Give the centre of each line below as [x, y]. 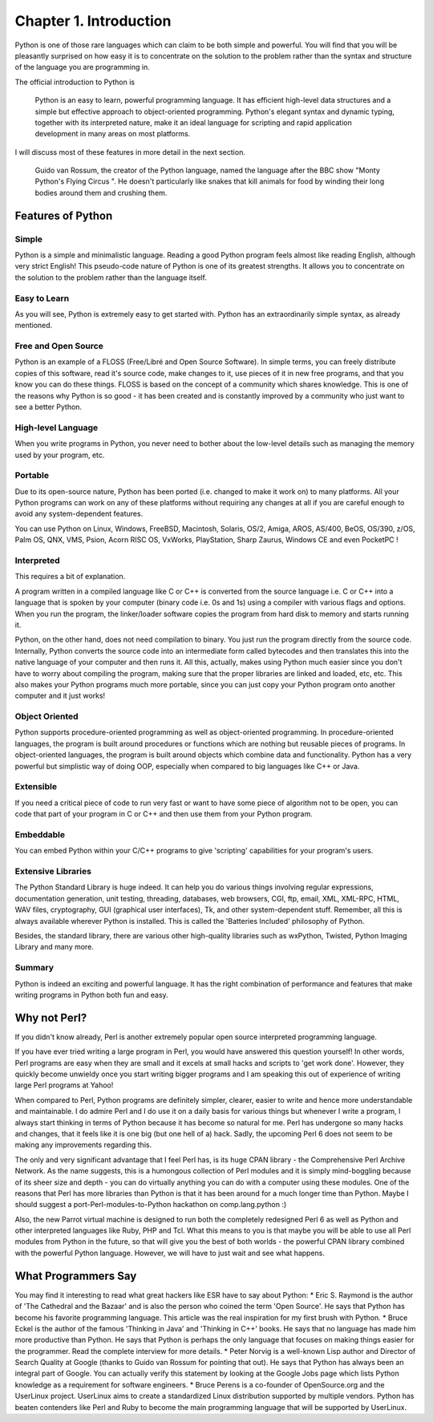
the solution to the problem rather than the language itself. [111, 278]
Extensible [36, 787]
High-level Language [57, 427]
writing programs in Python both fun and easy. [91, 995]
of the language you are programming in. [82, 67]
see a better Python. [49, 407]
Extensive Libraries [53, 872]
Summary [34, 968]
